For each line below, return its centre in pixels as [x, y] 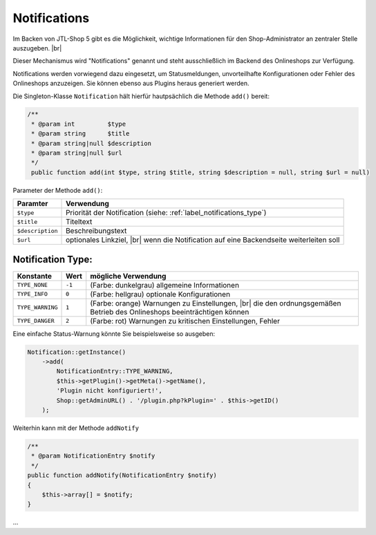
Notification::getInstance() [77, 352]
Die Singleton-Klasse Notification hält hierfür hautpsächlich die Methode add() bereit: [141, 96]
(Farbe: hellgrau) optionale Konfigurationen [160, 294]
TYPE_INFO [32, 294]
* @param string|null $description [92, 143]
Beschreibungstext [96, 231]
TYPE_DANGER [36, 321]
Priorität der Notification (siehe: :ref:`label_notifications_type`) [166, 213]
